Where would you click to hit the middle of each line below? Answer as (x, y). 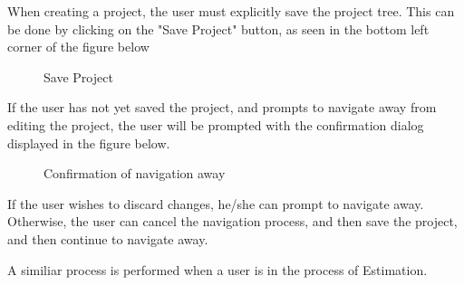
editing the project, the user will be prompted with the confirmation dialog (216, 124)
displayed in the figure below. (89, 142)
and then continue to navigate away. (108, 238)
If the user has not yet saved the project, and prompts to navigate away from (222, 107)
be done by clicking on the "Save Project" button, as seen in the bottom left (218, 28)
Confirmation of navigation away (135, 173)
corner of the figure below (78, 47)
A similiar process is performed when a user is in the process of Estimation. (217, 269)
